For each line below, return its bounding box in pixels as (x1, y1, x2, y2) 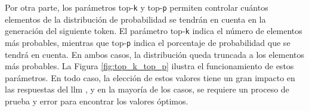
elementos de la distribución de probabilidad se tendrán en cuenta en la (5, 13, 266, 25)
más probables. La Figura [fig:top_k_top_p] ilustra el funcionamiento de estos (5, 60, 294, 72)
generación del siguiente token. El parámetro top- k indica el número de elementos (5, 24, 302, 37)
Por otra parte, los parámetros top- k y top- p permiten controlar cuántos (5, 1, 268, 13)
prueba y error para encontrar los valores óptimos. (5, 94, 189, 107)
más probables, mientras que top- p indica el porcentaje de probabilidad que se (5, 36, 291, 48)
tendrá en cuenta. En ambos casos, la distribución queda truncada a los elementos (5, 48, 305, 60)
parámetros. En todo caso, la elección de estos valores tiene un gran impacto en (5, 71, 295, 84)
